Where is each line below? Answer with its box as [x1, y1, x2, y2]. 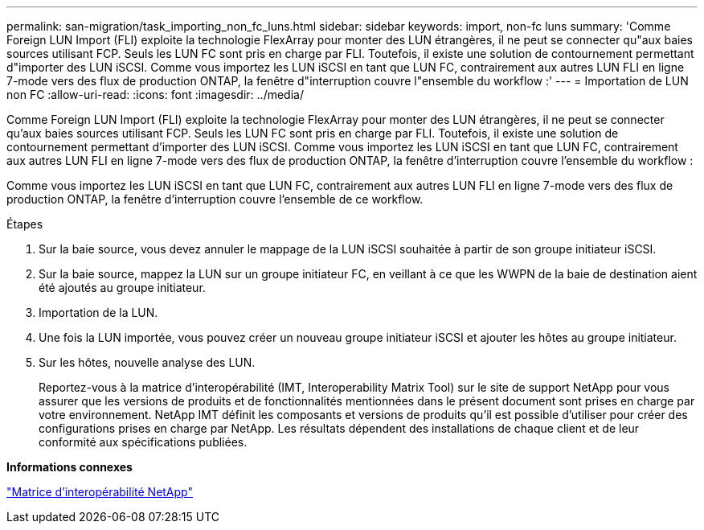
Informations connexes [6, 460, 133, 474]
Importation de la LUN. [39, 306, 158, 319]
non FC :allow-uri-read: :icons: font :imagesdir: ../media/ [6, 88, 304, 101]
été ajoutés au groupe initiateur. [39, 281, 206, 294]
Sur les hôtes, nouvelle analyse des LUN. [39, 355, 256, 369]
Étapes [6, 217, 43, 231]
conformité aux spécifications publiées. [39, 435, 248, 449]
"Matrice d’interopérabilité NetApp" [6, 485, 193, 499]
